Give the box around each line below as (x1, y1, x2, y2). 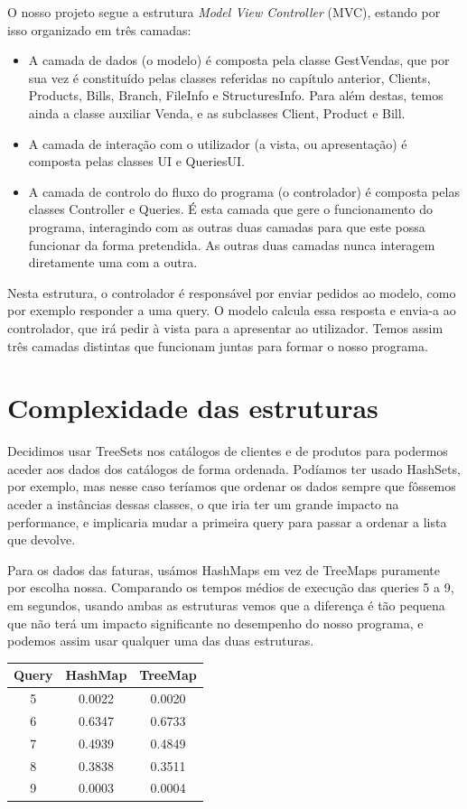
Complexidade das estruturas (7, 389, 378, 426)
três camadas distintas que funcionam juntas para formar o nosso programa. (7, 336, 428, 355)
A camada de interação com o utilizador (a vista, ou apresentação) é (28, 134, 407, 153)
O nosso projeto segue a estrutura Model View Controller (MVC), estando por (7, 3, 441, 21)
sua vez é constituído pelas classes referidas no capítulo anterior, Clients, (28, 68, 431, 87)
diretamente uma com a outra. (28, 253, 198, 272)
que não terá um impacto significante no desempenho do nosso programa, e (7, 613, 424, 632)
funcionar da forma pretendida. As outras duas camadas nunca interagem (28, 235, 435, 254)
